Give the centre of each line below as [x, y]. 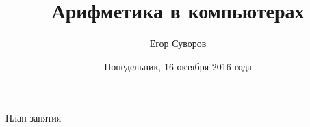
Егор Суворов [178, 43]
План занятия [34, 118]
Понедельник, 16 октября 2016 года [178, 66]
